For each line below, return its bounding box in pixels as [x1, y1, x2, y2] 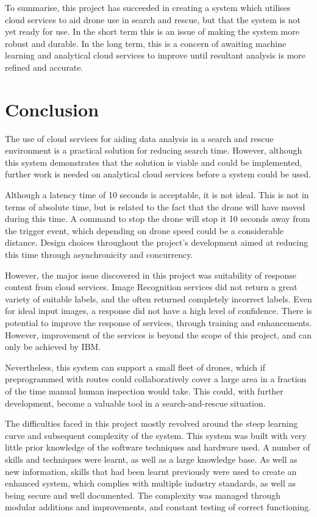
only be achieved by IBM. [5, 340, 101, 353]
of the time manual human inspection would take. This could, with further [5, 384, 283, 397]
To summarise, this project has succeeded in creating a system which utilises [5, 1, 291, 13]
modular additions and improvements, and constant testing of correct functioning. [5, 501, 312, 513]
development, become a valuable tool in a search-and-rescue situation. [5, 396, 266, 409]
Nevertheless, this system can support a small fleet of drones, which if [5, 360, 265, 373]
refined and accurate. [5, 60, 84, 73]
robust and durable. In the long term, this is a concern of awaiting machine [5, 37, 287, 49]
